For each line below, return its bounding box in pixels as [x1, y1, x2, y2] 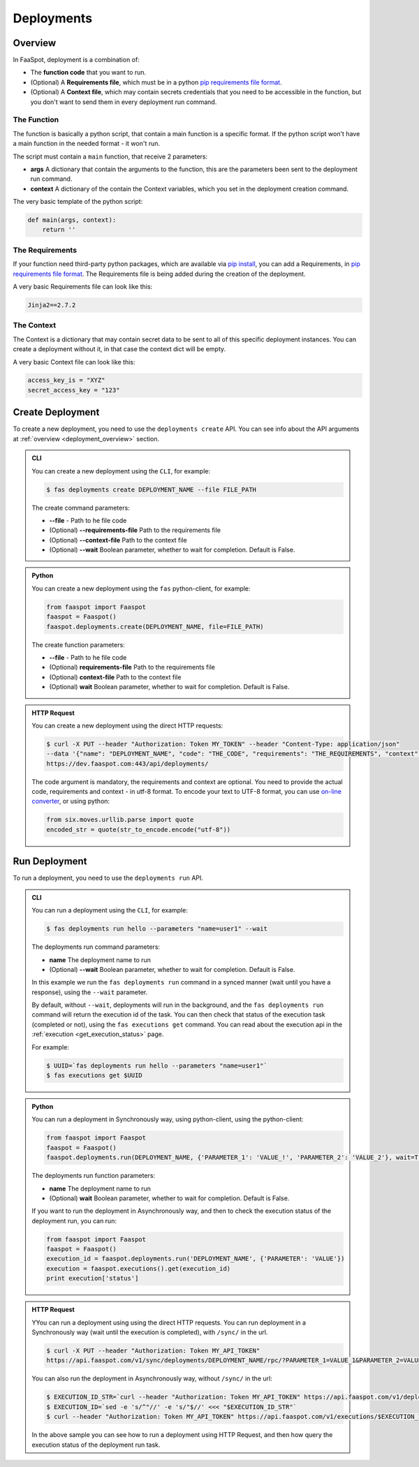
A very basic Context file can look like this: [13, 357, 135, 366]
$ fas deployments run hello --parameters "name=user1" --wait [46, 925, 268, 933]
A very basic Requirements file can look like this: [13, 283, 153, 290]
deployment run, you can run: [31, 1216, 117, 1225]
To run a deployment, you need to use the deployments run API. [13, 873, 204, 883]
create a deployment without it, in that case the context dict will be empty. [13, 345, 226, 353]
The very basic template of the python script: [13, 198, 143, 206]
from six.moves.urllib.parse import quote [46, 816, 194, 824]
